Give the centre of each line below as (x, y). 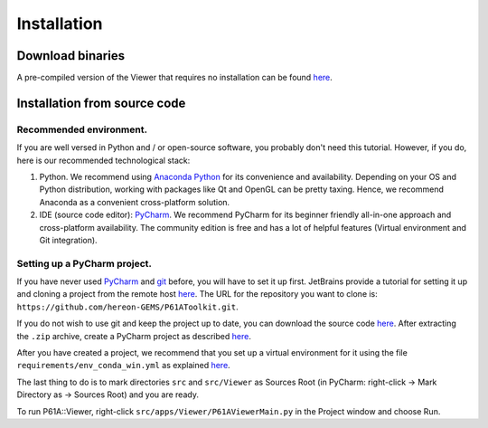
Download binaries (71, 56)
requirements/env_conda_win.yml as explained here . (123, 366)
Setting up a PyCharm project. (84, 263)
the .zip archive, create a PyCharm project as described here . (134, 336)
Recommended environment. (82, 129)
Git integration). (69, 240)
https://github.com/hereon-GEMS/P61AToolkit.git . (127, 307)
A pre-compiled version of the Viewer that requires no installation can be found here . (175, 78)
